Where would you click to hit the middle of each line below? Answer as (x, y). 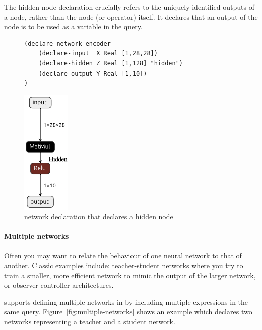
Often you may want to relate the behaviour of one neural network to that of (123, 255)
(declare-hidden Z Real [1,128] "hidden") (111, 63)
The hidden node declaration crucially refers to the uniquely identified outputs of (129, 7)
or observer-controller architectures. (59, 285)
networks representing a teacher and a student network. (90, 322)
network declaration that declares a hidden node (99, 216)
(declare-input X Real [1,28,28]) (98, 54)
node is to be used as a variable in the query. (73, 26)
